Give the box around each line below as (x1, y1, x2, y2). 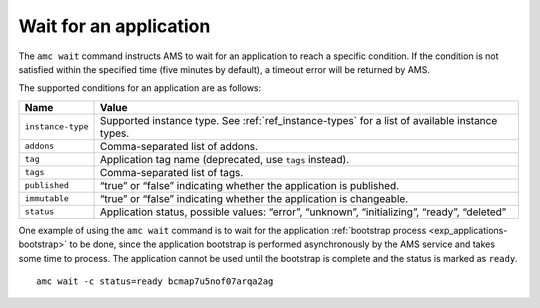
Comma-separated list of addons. (99, 139, 259, 153)
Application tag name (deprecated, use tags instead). (99, 152, 350, 166)
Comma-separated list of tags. (99, 165, 244, 179)
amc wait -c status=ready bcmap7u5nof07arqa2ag (36, 275, 274, 287)
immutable (24, 193, 70, 204)
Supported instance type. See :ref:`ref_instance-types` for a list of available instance (99, 113, 498, 127)
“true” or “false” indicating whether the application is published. (99, 178, 400, 192)
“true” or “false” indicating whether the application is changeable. (99, 191, 409, 205)
